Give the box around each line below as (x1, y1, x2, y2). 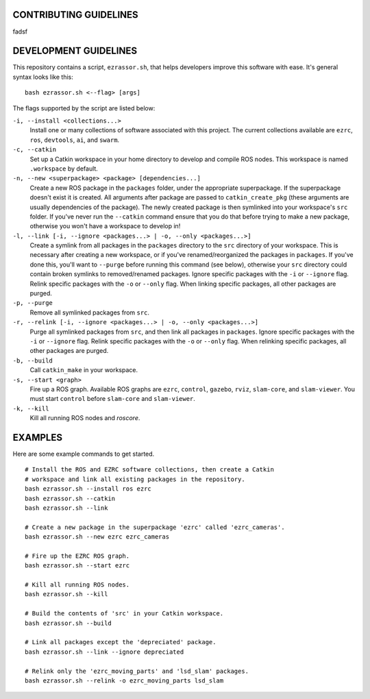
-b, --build (12, 356, 53, 365)
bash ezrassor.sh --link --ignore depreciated (25, 648, 184, 656)
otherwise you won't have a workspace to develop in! (29, 222, 181, 230)
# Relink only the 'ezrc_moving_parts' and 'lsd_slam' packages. (25, 667, 249, 675)
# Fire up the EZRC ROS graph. (25, 552, 130, 560)
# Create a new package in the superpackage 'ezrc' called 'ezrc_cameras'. (25, 523, 285, 531)
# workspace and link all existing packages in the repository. (25, 475, 246, 483)
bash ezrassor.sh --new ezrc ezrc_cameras (25, 533, 170, 541)
